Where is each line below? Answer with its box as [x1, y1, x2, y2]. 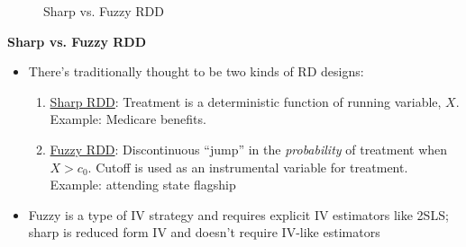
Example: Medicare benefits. [50, 110, 206, 128]
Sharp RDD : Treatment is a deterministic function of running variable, [50, 92, 442, 110]
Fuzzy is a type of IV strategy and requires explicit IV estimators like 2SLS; [28, 205, 449, 224]
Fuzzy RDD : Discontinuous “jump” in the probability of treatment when [50, 139, 448, 158]
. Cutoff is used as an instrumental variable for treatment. [87, 157, 408, 176]
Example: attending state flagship [50, 175, 236, 194]
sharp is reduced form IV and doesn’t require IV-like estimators [28, 223, 380, 242]
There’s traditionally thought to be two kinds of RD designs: [28, 62, 364, 81]
